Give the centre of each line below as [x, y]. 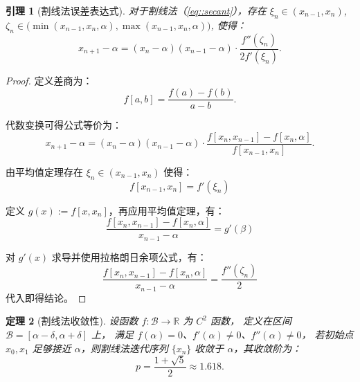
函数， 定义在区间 [251, 321]
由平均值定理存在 [44, 171]
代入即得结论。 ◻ [46, 297]
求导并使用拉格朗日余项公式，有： [129, 256]
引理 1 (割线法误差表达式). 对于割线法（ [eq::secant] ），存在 [136, 10]
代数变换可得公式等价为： [64, 125]
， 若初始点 [327, 334]
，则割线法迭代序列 [124, 348]
